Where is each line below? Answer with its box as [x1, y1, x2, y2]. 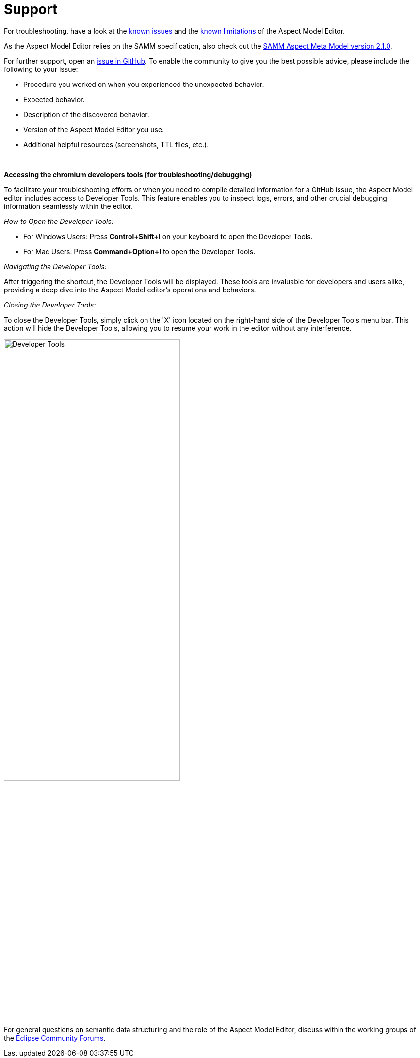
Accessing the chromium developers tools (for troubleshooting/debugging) [4, 170, 252, 179]
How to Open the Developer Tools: [4, 217, 113, 225]
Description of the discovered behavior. [23, 110, 149, 119]
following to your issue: [4, 65, 78, 73]
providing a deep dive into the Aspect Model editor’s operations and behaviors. [4, 285, 256, 294]
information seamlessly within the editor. [4, 202, 133, 210]
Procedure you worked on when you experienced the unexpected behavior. [23, 80, 264, 88]
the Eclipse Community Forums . [4, 1033, 106, 1042]
